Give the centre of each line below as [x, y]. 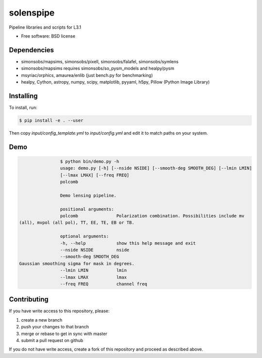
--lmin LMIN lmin [93, 270]
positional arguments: [87, 209]
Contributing [29, 299]
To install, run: [23, 107]
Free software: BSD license [48, 36]
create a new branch [42, 320]
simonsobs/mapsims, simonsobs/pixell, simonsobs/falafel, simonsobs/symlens [100, 61]
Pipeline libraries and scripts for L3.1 [45, 27]
